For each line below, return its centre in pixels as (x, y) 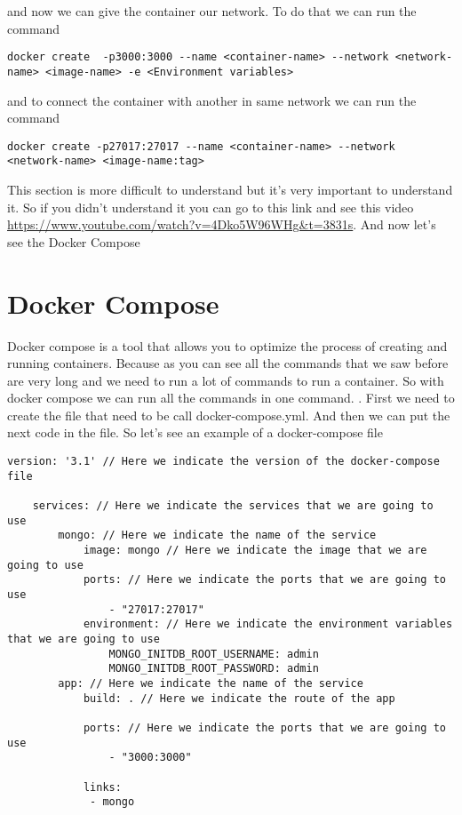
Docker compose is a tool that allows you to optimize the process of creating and (227, 345)
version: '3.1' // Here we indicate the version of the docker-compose (223, 462)
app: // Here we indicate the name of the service (211, 683)
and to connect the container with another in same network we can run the (212, 100)
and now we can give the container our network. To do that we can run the (212, 11)
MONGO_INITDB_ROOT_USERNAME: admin (214, 654)
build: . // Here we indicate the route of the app (239, 698)
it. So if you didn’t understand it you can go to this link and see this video (211, 207)
